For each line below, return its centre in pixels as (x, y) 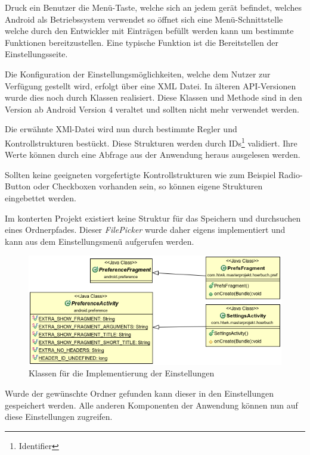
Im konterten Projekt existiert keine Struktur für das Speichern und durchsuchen (153, 218)
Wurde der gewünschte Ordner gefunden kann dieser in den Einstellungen (139, 393)
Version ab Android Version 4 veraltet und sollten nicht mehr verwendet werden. (152, 109)
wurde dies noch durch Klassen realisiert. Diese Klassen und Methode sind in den (154, 97)
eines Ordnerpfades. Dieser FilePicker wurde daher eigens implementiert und (145, 230)
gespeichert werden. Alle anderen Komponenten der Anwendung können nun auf (151, 405)
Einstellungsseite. (36, 54)
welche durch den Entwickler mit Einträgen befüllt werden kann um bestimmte (149, 31)
